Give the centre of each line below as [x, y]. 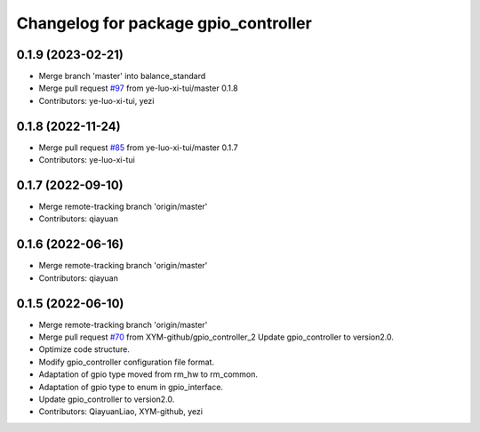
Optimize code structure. [84, 349]
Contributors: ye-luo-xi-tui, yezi [96, 100]
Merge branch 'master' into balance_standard [122, 76]
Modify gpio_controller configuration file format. [127, 362]
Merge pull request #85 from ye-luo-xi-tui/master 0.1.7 [139, 148]
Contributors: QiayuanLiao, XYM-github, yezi [121, 412]
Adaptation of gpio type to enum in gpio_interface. [131, 387]
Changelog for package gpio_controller [164, 23]
